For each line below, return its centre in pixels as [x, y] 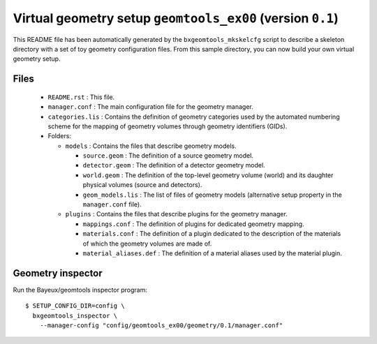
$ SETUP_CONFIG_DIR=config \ [75, 306]
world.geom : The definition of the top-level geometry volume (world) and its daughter [208, 175]
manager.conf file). [112, 204]
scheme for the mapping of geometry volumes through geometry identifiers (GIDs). [168, 126]
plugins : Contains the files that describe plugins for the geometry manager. [176, 214]
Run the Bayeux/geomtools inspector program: [80, 290]
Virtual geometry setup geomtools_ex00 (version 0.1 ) [176, 18]
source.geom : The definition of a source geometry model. [168, 156]
